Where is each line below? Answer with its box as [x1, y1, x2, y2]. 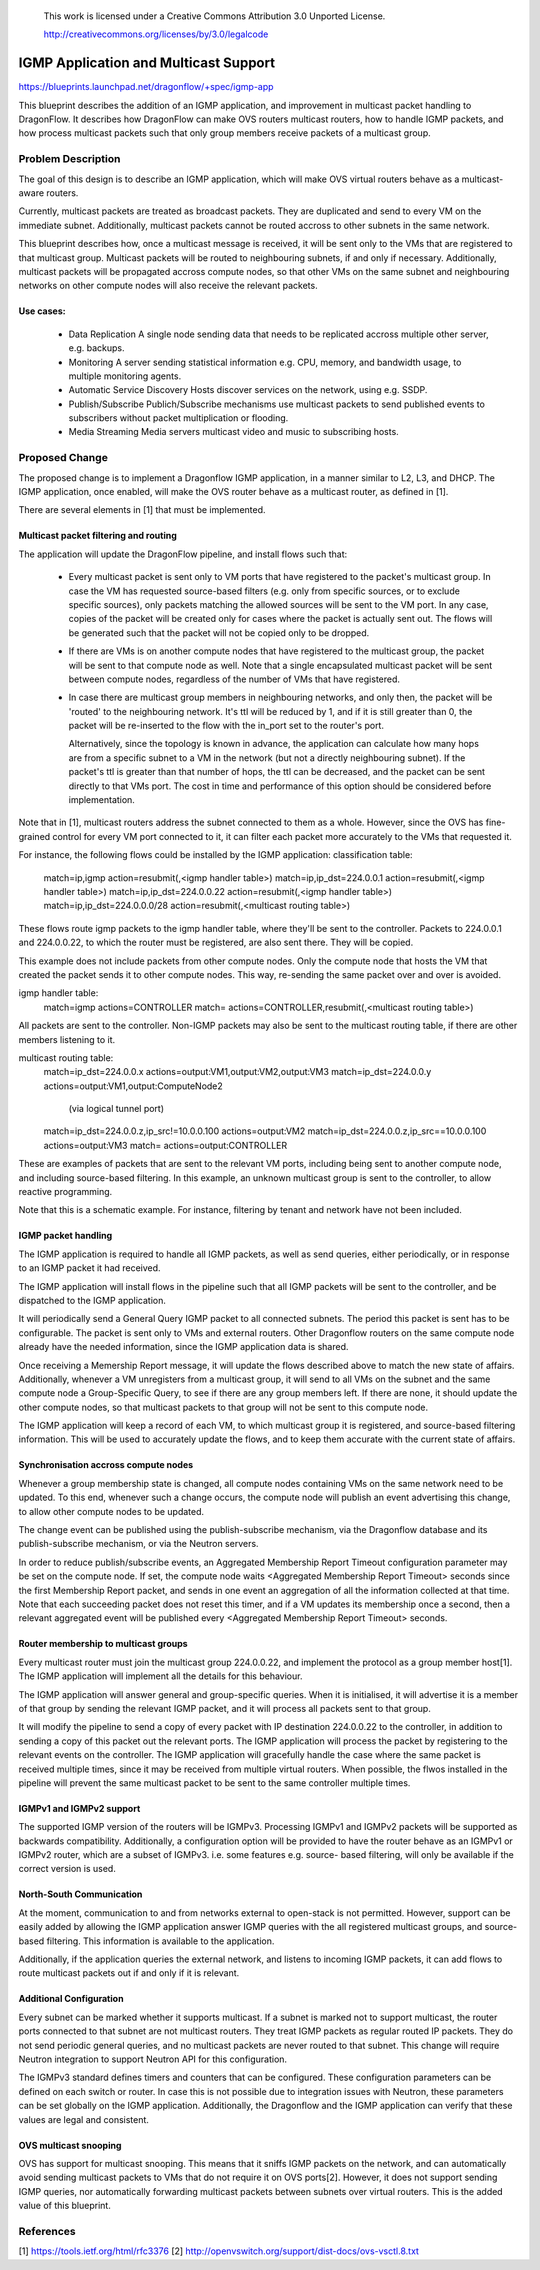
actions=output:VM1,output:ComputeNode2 [43, 1080, 224, 1092]
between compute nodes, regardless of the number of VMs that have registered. [68, 673, 400, 685]
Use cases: [18, 305, 66, 317]
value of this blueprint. [18, 2200, 112, 2212]
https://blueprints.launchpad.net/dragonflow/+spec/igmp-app [18, 81, 274, 93]
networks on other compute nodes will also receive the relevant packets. [18, 280, 319, 292]
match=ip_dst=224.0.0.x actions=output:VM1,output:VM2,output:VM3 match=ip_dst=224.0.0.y [43, 1066, 432, 1078]
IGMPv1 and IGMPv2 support [18, 1802, 141, 1814]
